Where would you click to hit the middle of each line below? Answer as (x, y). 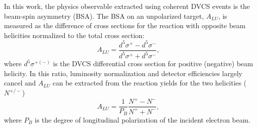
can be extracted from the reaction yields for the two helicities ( (150, 83)
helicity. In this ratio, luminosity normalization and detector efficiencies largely (123, 73)
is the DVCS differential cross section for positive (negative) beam (153, 64)
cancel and (20, 83)
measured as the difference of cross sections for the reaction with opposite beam (125, 25)
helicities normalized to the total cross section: (74, 35)
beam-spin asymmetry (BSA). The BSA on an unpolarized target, (104, 16)
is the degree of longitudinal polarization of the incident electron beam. (143, 119)
